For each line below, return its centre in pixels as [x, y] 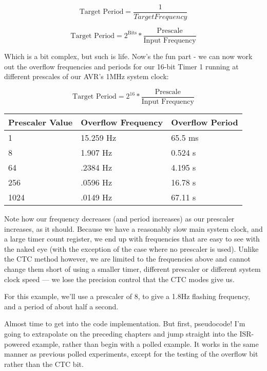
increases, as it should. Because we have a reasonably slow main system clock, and [133, 228]
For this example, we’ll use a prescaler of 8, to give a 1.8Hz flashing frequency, [127, 296]
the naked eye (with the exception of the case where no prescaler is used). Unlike [131, 248]
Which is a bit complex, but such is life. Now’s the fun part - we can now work [128, 56]
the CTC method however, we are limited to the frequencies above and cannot [128, 259]
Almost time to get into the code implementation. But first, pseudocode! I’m [125, 323]
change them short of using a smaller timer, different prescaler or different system [132, 268]
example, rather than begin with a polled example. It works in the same [145, 344]
